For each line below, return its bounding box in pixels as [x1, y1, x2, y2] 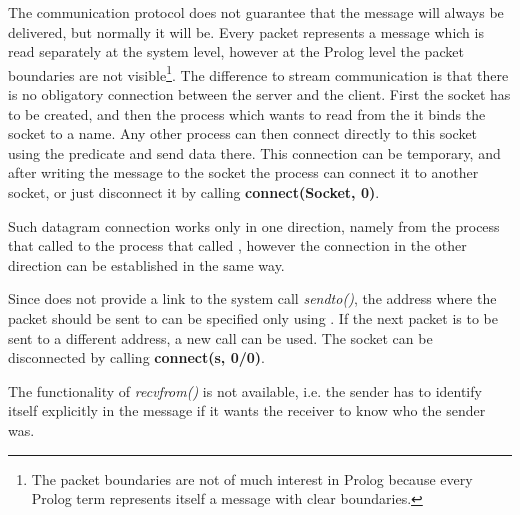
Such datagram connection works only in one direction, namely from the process [8, 215, 500, 236]
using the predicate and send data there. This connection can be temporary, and [8, 142, 501, 163]
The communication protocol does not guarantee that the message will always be [8, 2, 504, 22]
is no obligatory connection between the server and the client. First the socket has [8, 84, 511, 105]
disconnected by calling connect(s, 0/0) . [8, 347, 265, 368]
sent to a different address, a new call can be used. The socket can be [8, 327, 433, 348]
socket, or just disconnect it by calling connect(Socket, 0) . [8, 182, 380, 202]
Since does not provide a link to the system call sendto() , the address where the [8, 288, 497, 309]
